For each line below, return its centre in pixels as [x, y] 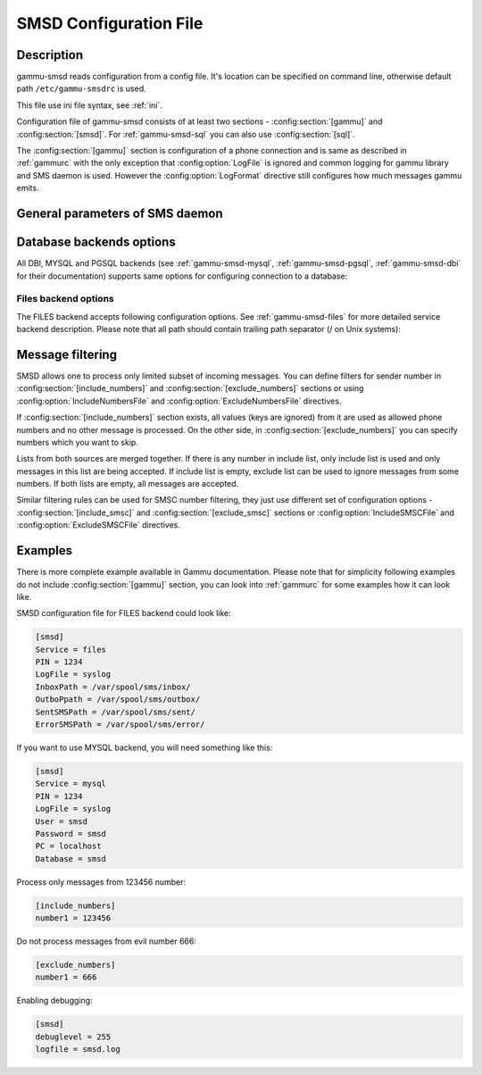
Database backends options [96, 242]
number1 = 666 [66, 977]
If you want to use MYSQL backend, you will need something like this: [145, 748]
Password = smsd [71, 833]
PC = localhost [68, 846]
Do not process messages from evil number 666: [106, 941]
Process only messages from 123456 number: [101, 882]
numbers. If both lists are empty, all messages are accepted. [128, 484]
